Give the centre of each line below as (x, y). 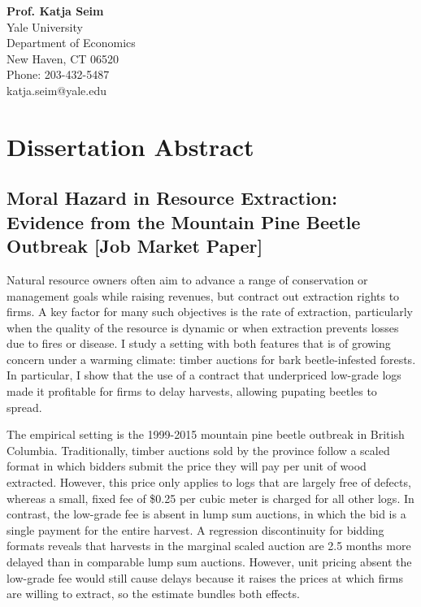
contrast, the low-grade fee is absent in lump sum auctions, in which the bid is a (206, 514)
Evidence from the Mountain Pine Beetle (184, 221)
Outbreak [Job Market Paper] (135, 246)
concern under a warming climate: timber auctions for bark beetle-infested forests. (211, 359)
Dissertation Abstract (130, 146)
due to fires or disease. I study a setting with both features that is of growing (199, 343)
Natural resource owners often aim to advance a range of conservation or (187, 279)
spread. (24, 407)
